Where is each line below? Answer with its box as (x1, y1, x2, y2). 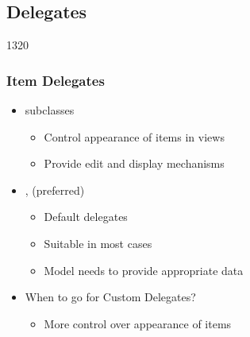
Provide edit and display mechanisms (44, 155, 225, 172)
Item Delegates (6, 70, 105, 90)
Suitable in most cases (44, 234, 152, 251)
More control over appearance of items (44, 315, 232, 331)
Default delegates (44, 208, 128, 225)
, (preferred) (25, 181, 85, 198)
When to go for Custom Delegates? (25, 289, 196, 305)
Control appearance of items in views (44, 128, 225, 145)
